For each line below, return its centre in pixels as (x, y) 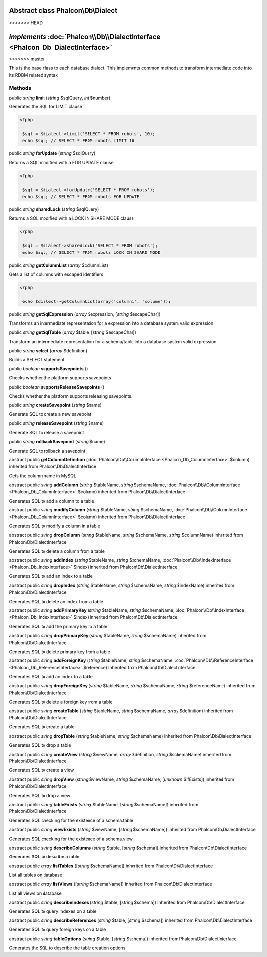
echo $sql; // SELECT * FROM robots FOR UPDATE (81, 197)
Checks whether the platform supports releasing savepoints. (71, 396)
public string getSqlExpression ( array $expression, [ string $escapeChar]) (85, 314)
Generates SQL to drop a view (40, 795)
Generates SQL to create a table (42, 727)
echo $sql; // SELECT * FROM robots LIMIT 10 (78, 141)
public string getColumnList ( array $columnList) (59, 265)
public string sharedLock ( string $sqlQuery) (54, 209)
